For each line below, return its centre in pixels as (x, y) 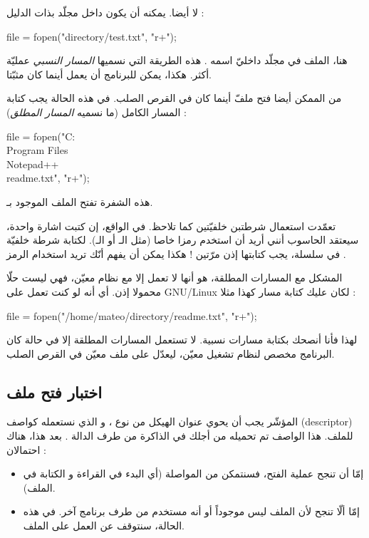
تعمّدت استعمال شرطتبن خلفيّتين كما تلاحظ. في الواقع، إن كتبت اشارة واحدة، (171, 226)
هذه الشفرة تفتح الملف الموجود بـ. (80, 201)
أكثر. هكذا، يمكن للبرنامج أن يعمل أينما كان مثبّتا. (109, 74)
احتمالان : (26, 449)
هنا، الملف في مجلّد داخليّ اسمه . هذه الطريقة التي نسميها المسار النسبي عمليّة (177, 60)
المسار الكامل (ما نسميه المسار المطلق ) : (97, 112)
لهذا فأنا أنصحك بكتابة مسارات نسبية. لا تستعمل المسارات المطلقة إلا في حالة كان (182, 340)
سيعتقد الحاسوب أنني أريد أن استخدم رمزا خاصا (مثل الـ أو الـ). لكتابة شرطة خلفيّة (183, 240)
